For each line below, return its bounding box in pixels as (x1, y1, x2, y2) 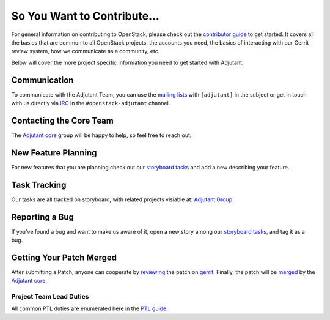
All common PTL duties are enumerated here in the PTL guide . (11, 305, 168, 312)
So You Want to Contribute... (11, 9, 160, 23)
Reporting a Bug (11, 212, 75, 222)
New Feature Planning (11, 147, 97, 158)
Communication (11, 75, 74, 85)
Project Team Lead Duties (11, 292, 89, 301)
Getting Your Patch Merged (11, 252, 117, 262)
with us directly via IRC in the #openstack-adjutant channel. (11, 100, 170, 107)
